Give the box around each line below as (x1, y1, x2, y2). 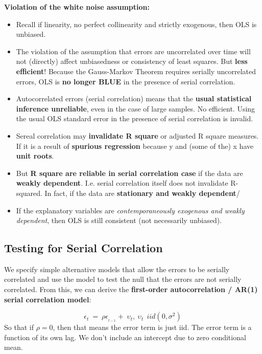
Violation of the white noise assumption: (4, 2, 150, 12)
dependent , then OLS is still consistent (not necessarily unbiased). (16, 215, 222, 226)
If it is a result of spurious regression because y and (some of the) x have (16, 140, 254, 151)
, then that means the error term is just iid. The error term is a (53, 322, 252, 333)
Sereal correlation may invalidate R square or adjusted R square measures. (16, 130, 259, 141)
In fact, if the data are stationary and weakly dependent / (44, 187, 240, 198)
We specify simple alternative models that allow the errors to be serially (4, 263, 230, 274)
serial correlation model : (4, 294, 91, 304)
